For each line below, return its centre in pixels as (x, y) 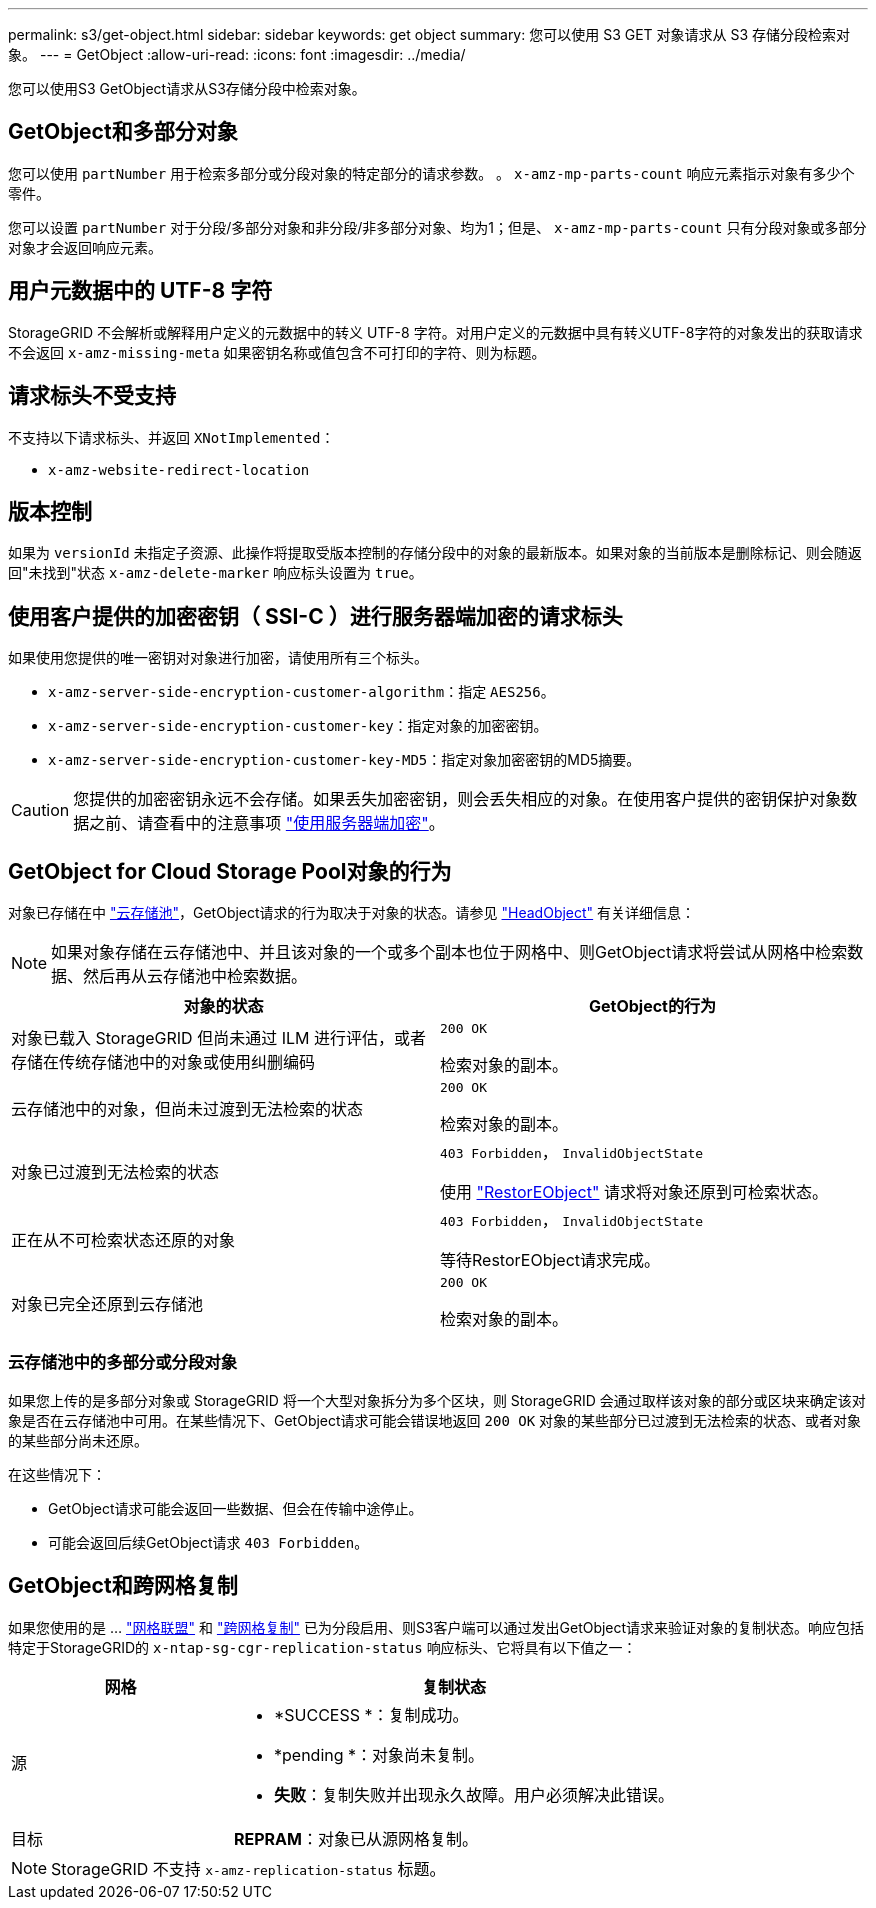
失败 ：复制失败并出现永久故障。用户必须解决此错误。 (474, 1794)
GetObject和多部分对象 (123, 132)
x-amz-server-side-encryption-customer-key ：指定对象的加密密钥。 (298, 726)
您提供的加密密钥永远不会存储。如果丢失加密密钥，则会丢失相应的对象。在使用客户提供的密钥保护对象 (457, 799)
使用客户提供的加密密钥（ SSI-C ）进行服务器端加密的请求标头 (315, 616)
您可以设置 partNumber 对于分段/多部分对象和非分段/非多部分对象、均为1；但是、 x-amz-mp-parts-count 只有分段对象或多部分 (437, 227)
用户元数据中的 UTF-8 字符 (140, 291)
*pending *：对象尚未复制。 (379, 1754)
